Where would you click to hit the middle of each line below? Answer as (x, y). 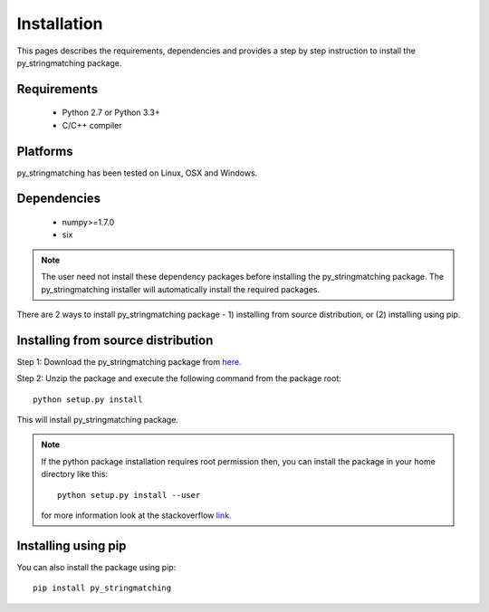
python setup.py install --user (129, 495)
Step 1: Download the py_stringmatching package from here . (129, 361)
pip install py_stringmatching (102, 588)
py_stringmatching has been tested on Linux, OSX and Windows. (137, 173)
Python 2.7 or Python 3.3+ (111, 112)
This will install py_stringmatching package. (97, 420)
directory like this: (75, 474)
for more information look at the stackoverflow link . (136, 515)
